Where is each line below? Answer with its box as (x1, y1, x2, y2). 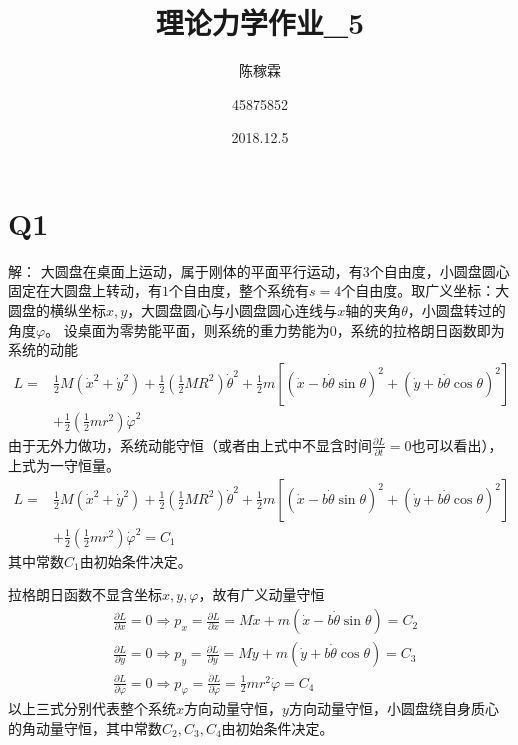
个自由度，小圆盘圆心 (369, 260, 510, 281)
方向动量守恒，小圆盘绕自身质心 (288, 698, 499, 719)
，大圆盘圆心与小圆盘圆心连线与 (127, 300, 338, 321)
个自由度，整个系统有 (169, 280, 309, 301)
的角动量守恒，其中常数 (8, 718, 162, 739)
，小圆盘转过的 (407, 300, 506, 321)
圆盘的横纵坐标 (8, 300, 106, 321)
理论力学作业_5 (155, 2, 365, 43)
